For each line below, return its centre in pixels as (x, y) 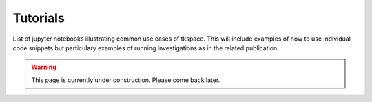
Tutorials (39, 18)
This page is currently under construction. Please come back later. (126, 80)
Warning (44, 67)
